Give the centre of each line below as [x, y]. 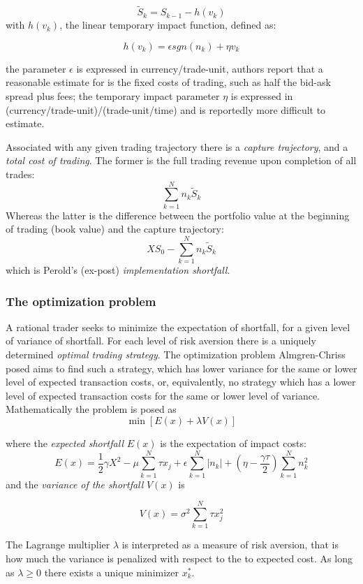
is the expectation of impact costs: [233, 443]
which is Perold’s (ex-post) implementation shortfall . [118, 270]
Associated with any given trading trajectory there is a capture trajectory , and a [177, 146]
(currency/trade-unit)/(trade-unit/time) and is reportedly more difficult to [166, 109]
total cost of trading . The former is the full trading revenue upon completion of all [181, 160]
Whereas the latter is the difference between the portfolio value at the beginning [178, 215]
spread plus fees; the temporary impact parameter [113, 96]
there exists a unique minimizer [112, 572]
